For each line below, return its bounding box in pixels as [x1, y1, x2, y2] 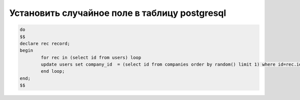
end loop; [40, 69, 65, 74]
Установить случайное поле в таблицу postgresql [9, 7, 226, 18]
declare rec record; [19, 40, 70, 46]
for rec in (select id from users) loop [40, 55, 141, 60]
